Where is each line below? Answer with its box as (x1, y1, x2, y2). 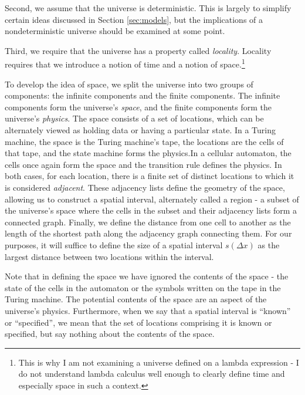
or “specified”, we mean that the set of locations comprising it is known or (5, 316, 272, 328)
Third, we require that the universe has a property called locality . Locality (5, 44, 272, 56)
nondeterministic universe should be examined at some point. (5, 25, 225, 37)
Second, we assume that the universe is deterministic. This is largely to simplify (5, 2, 292, 13)
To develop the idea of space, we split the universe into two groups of (5, 77, 253, 90)
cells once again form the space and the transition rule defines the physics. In (5, 158, 282, 170)
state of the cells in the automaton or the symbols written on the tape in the (5, 281, 281, 293)
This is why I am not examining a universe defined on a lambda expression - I (18, 356, 299, 368)
